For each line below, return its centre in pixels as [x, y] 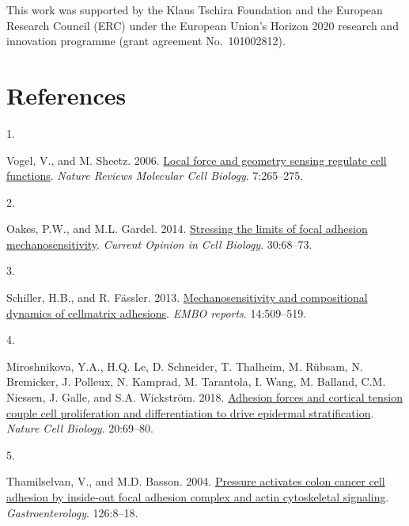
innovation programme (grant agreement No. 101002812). [146, 41]
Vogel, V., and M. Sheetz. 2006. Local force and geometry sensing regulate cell [197, 160]
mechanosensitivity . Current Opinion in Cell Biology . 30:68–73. [159, 244]
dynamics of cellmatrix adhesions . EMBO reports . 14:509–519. [157, 313]
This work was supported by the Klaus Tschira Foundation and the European [195, 10]
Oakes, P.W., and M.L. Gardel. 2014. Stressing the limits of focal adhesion [187, 229]
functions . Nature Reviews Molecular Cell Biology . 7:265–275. [155, 175]
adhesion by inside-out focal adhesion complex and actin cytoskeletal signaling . [198, 497]
